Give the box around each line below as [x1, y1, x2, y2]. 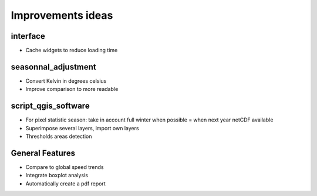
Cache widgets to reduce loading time [25, 47, 118, 54]
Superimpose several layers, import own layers [25, 124, 139, 131]
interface [11, 31, 45, 41]
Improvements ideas [11, 9, 113, 22]
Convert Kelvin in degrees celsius [25, 77, 107, 85]
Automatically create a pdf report [25, 180, 106, 187]
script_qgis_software [11, 101, 90, 111]
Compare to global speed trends [25, 163, 104, 170]
